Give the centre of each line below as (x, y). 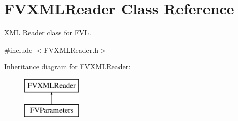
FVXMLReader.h (71, 49)
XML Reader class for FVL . (48, 33)
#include (18, 49)
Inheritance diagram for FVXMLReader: (67, 67)
